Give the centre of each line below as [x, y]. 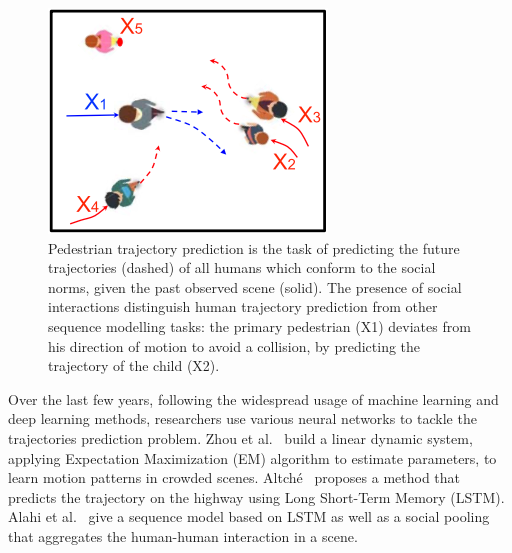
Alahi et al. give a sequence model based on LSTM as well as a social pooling [249, 516]
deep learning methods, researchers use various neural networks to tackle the [242, 418]
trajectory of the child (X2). [134, 365]
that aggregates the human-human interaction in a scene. [183, 535]
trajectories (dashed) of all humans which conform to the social [242, 267]
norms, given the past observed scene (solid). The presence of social [255, 286]
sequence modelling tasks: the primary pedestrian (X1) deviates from [259, 325]
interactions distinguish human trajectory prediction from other [243, 306]
